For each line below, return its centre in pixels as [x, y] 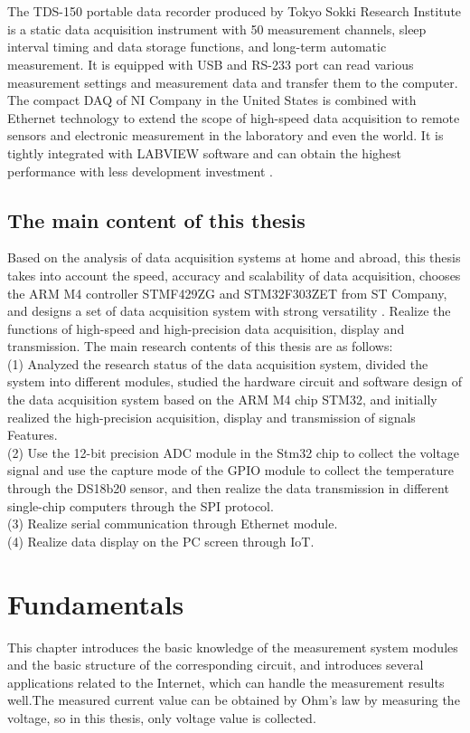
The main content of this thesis [156, 219]
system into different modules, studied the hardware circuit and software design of [235, 381]
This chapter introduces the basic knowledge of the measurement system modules [233, 647]
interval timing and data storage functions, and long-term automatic [197, 47]
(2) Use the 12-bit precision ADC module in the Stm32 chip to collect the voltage [234, 452]
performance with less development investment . [140, 171]
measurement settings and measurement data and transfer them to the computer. [233, 82]
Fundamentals [96, 603]
